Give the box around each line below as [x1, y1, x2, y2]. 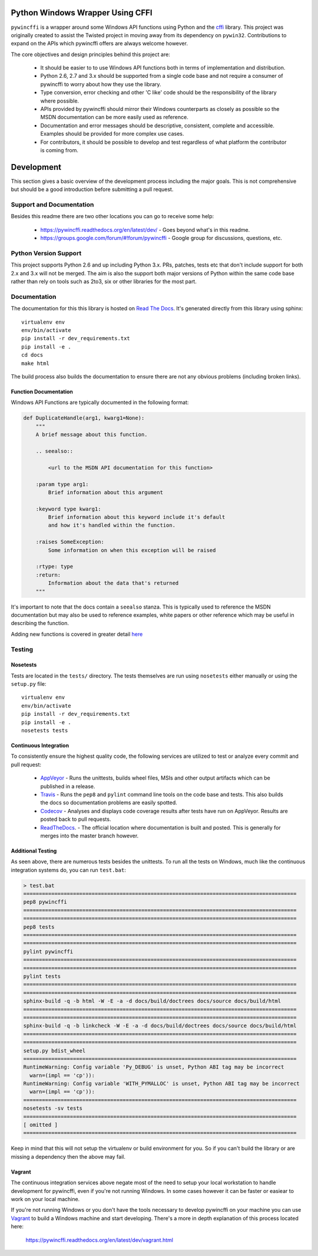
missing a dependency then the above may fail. [11, 1153, 126, 1160]
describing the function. [11, 620, 69, 627]
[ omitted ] [23, 1122, 58, 1129]
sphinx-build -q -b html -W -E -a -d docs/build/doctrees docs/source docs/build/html [23, 998, 281, 1005]
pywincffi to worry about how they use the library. [40, 80, 161, 88]
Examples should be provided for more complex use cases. [40, 130, 184, 137]
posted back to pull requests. [40, 816, 111, 823]
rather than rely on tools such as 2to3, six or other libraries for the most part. [11, 278, 197, 285]
